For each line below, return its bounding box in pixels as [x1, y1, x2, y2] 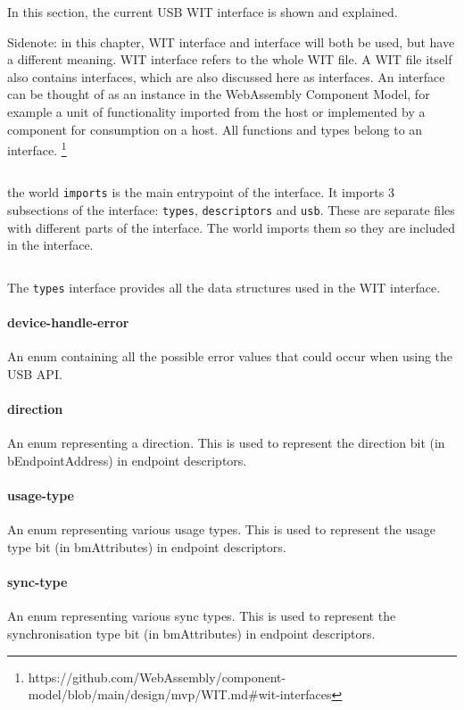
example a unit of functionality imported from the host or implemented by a [7, 102, 426, 120]
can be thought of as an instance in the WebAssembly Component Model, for [7, 85, 430, 103]
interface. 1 [7, 138, 67, 159]
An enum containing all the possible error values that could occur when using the [7, 347, 453, 366]
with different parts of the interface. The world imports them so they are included [7, 218, 456, 236]
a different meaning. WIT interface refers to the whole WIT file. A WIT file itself [7, 50, 452, 69]
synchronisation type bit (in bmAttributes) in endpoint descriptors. [7, 623, 376, 642]
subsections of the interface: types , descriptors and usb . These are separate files [7, 201, 455, 219]
